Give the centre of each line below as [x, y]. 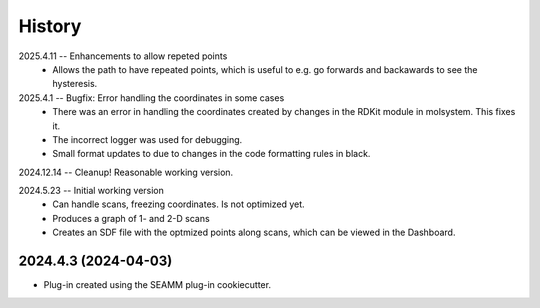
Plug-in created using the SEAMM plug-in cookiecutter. [157, 285]
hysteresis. [75, 84]
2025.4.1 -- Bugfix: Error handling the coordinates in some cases [151, 97]
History [50, 26]
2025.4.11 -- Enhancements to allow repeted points [123, 56]
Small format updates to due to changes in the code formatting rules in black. [211, 154]
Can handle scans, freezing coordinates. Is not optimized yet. [178, 204]
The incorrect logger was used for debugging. [147, 139]
